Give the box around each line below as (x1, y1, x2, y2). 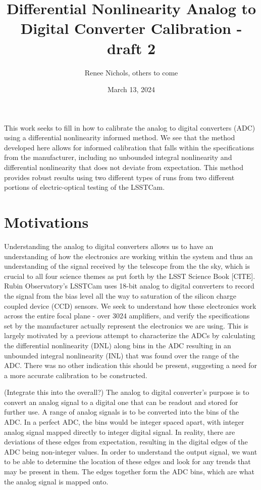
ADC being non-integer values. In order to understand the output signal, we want (4, 446, 257, 457)
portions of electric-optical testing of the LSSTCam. (4, 182, 165, 192)
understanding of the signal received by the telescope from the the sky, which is (4, 261, 250, 271)
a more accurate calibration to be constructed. (4, 370, 147, 380)
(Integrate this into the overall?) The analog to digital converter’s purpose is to (4, 387, 249, 397)
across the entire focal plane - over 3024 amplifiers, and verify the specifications (4, 310, 250, 321)
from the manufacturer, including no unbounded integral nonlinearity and (4, 152, 232, 162)
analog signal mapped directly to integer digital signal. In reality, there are (4, 426, 235, 437)
